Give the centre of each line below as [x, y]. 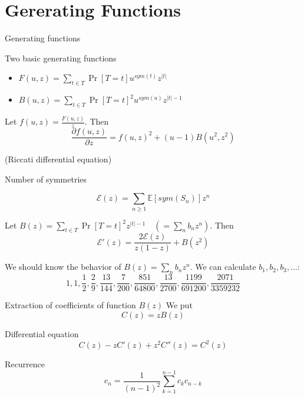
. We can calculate [223, 267]
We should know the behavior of [63, 267]
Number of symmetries [46, 179]
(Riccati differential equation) [58, 159]
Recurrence [25, 364]
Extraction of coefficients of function [70, 305]
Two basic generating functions [61, 58]
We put [179, 305]
